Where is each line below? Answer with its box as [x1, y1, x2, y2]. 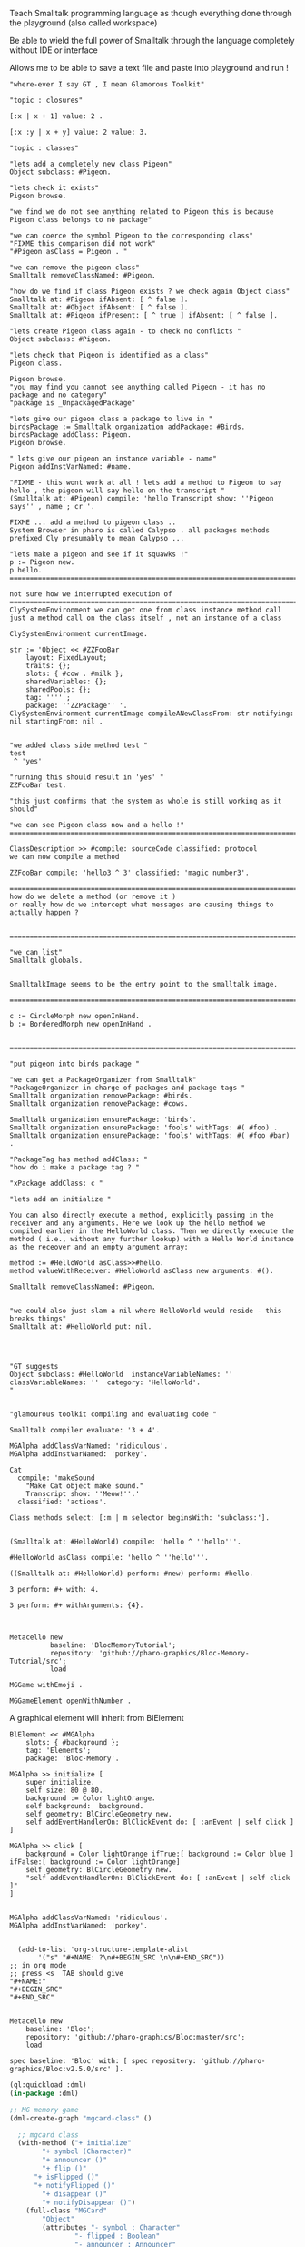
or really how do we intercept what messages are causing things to [9, 900, 274, 909]
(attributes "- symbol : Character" [42, 2223, 181, 2232]
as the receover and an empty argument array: [9, 1242, 189, 1251]
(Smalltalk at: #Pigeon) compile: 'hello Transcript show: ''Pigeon [9, 494, 274, 503]
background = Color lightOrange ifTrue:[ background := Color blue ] [25, 1849, 295, 1858]
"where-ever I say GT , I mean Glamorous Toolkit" [9, 80, 205, 89]
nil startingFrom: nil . [9, 717, 103, 726]
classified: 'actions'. [17, 1497, 107, 1506]
